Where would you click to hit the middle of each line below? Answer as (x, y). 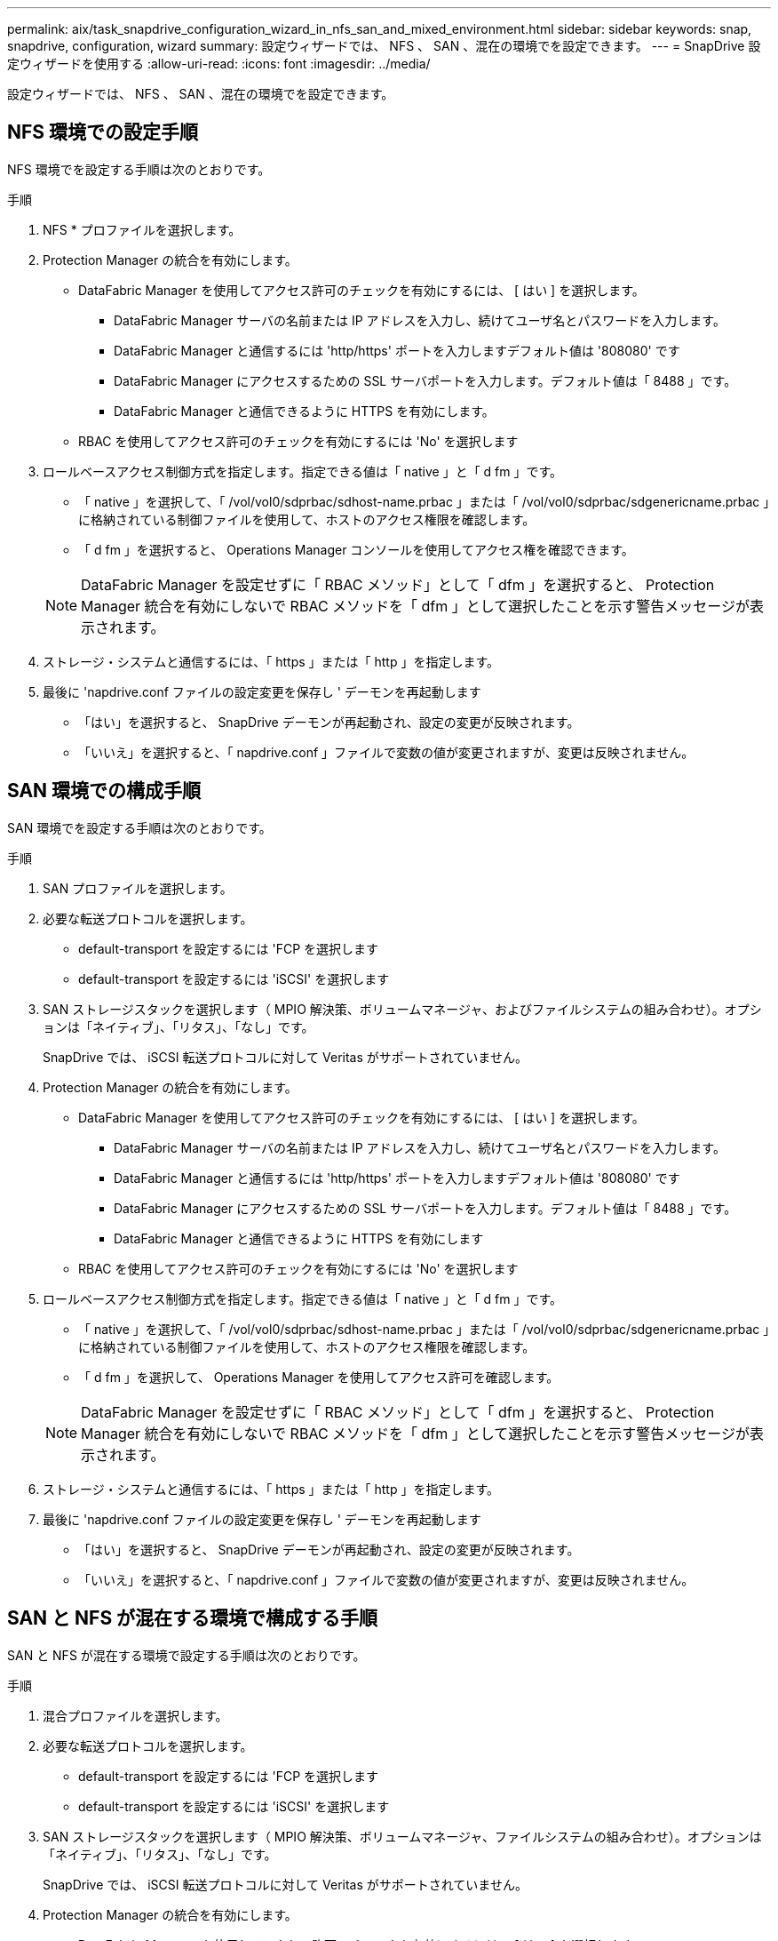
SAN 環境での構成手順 (104, 791)
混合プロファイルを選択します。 (135, 1715)
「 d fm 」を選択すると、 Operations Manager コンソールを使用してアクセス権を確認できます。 (356, 549)
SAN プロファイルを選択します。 (138, 888)
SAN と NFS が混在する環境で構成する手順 (193, 1618)
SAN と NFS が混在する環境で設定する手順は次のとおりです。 (187, 1655)
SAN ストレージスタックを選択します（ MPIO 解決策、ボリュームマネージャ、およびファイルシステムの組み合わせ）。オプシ (402, 1009)
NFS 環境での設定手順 (103, 132)
